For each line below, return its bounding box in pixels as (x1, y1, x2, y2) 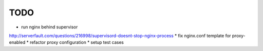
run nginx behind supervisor (21, 24, 78, 30)
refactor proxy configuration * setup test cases (29, 39, 124, 45)
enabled (9, 39, 25, 45)
